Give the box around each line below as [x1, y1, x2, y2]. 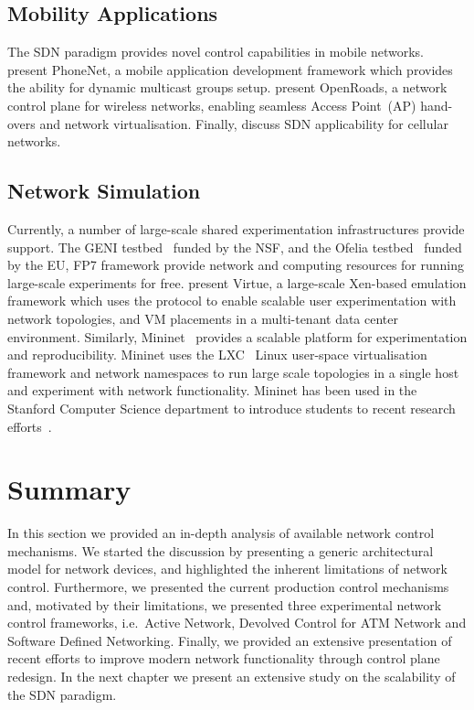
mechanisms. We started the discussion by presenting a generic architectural [7, 541, 434, 560]
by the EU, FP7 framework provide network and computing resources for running [7, 255, 465, 274]
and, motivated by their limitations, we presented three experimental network [7, 595, 442, 614]
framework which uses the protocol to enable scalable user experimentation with [7, 291, 457, 310]
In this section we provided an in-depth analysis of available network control [7, 523, 435, 543]
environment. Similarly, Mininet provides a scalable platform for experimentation [7, 327, 468, 346]
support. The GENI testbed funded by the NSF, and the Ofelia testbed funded [7, 237, 462, 256]
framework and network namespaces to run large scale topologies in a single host [7, 362, 459, 382]
